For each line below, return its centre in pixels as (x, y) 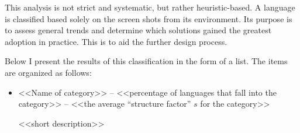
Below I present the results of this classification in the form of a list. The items (146, 61)
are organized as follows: (48, 72)
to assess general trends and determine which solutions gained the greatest (138, 30)
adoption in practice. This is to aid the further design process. (116, 41)
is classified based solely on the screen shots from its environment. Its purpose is (149, 18)
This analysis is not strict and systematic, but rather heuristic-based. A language (150, 7)
